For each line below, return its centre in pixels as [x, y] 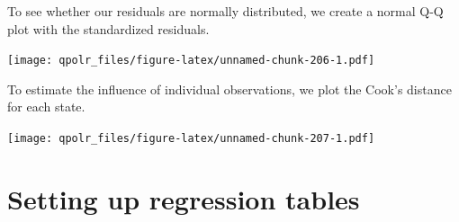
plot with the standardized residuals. [108, 28]
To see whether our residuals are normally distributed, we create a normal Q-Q [225, 11]
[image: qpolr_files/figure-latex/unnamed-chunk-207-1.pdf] [191, 139]
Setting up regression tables [184, 198]
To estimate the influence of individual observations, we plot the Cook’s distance [229, 89]
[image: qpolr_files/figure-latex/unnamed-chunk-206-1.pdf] [191, 61]
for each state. [46, 107]
